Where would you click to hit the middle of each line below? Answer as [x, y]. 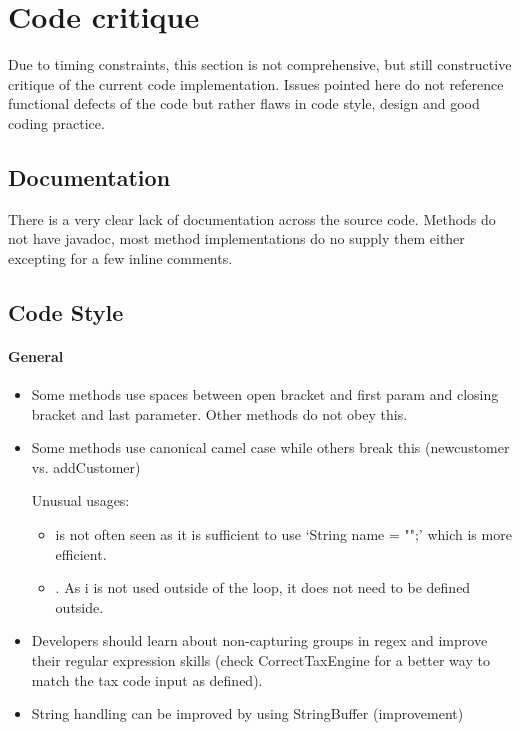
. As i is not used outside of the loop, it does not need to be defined [263, 587]
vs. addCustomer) [86, 466]
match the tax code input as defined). [147, 679]
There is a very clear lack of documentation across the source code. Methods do [252, 218]
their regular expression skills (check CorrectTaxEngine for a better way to [260, 660]
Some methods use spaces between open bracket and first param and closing [265, 394]
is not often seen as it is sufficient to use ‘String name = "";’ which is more [283, 534]
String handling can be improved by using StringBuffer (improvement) [247, 713]
